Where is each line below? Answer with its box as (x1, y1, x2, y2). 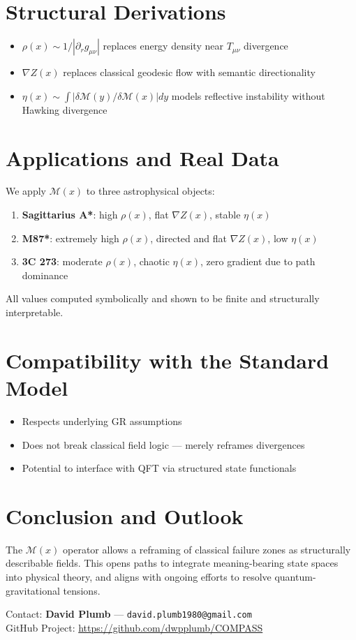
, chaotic (133, 254, 170, 269)
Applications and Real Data (6, 143, 279, 172)
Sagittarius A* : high (22, 207, 118, 222)
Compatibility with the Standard (6, 345, 329, 374)
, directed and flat (150, 230, 227, 245)
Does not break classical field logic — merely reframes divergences (22, 437, 305, 452)
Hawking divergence (22, 102, 107, 117)
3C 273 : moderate (22, 254, 103, 269)
